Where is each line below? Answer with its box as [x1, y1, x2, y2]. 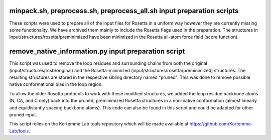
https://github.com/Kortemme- [189, 121, 253, 127]
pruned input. [9, 111, 38, 117]
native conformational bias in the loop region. [9, 81, 103, 87]
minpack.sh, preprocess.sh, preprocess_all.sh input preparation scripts [9, 7, 239, 15]
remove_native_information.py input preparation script [9, 47, 185, 56]
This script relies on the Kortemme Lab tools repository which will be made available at [9, 121, 189, 127]
